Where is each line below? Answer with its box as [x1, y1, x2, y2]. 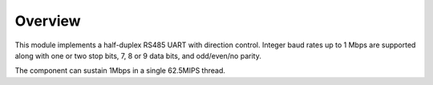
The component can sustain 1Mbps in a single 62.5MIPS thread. [14, 66, 226, 75]
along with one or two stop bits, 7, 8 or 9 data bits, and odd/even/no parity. [14, 51, 262, 60]
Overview [14, 12, 81, 30]
